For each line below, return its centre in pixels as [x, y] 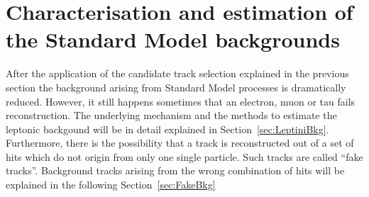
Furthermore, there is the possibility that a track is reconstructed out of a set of [180, 143]
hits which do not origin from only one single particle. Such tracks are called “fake [184, 156]
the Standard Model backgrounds [173, 39]
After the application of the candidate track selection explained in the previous [177, 73]
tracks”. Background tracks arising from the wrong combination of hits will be [175, 170]
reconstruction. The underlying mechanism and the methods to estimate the [171, 115]
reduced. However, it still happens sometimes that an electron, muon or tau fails [181, 101]
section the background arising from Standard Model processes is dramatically [176, 87]
